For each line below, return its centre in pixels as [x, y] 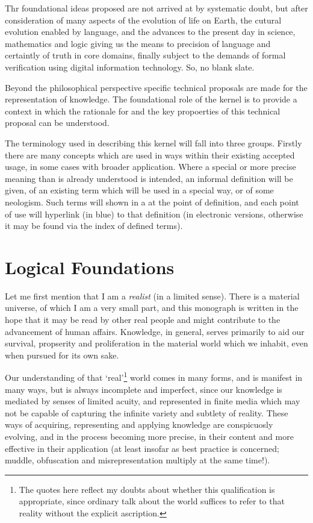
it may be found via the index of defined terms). [94, 226]
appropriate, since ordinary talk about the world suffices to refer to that [152, 501]
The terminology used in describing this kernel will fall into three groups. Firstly [153, 142]
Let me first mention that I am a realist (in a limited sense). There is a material [152, 296]
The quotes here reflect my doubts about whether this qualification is [147, 489]
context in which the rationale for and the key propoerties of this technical [143, 111]
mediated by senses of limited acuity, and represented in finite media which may [153, 401]
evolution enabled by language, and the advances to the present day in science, [150, 32]
